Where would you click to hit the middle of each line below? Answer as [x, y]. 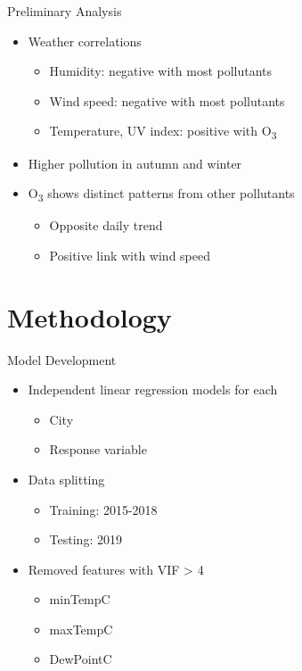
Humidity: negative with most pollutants [161, 71]
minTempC [80, 599]
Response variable [98, 449]
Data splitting [66, 479]
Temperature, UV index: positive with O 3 [163, 132]
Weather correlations [85, 41]
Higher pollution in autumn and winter [135, 163]
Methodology [90, 316]
